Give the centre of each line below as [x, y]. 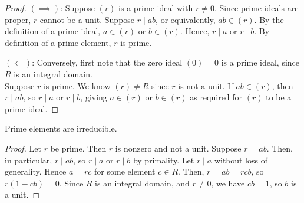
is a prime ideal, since [260, 62]
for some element [125, 171]
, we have [228, 183]
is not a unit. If [206, 85]
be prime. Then [78, 148]
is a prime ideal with [156, 8]
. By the [269, 19]
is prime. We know [77, 85]
